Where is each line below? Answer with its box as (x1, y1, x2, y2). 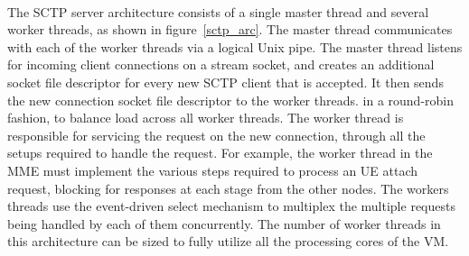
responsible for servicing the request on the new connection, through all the (7, 125, 426, 144)
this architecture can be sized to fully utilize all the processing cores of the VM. (7, 232, 449, 251)
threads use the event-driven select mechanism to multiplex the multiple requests (7, 197, 455, 215)
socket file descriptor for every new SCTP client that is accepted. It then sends (7, 72, 444, 91)
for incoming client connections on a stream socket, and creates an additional (7, 55, 435, 74)
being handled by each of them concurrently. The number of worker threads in (7, 214, 441, 233)
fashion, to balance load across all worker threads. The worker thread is (7, 108, 404, 127)
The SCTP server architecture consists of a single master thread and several (7, 2, 429, 21)
